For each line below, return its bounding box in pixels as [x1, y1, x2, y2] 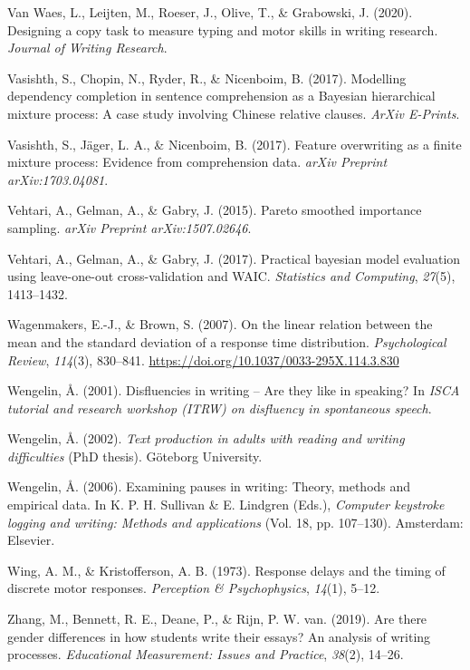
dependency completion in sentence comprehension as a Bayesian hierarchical [7, 86, 436, 105]
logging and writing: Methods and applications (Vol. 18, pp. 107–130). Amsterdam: [7, 512, 464, 531]
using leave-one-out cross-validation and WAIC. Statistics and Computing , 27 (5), [7, 267, 456, 286]
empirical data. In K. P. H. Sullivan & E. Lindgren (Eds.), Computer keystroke [7, 495, 445, 514]
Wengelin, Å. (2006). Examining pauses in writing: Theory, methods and [7, 477, 411, 496]
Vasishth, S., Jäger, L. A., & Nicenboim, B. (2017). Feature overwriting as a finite [7, 134, 462, 153]
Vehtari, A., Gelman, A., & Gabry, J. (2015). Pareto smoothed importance [7, 200, 422, 219]
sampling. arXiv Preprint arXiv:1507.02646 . [7, 218, 252, 237]
